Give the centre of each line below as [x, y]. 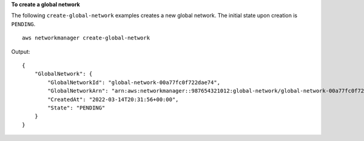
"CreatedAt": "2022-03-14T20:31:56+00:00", [113, 99]
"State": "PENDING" [76, 108]
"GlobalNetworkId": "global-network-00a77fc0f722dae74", [134, 82]
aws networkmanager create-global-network [86, 38]
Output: [21, 51]
